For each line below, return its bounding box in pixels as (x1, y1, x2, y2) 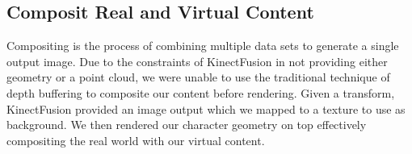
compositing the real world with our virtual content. (6, 131, 265, 148)
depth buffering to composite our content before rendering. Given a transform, (6, 84, 395, 101)
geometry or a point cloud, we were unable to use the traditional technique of (6, 69, 390, 85)
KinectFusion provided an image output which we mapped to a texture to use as (6, 100, 406, 117)
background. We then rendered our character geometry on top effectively (6, 116, 367, 133)
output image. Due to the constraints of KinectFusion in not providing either (6, 52, 388, 69)
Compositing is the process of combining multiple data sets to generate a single (6, 37, 399, 54)
